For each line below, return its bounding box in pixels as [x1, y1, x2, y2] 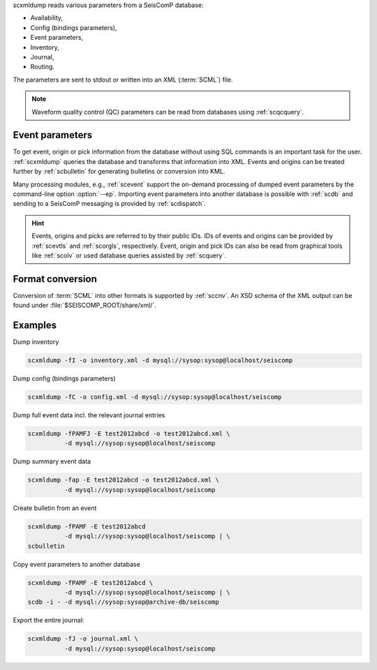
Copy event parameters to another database [13, 560, 141, 568]
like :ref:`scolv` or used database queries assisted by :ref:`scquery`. [31, 251, 226, 260]
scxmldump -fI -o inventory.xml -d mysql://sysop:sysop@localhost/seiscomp [27, 357, 293, 364]
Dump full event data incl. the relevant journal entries [13, 411, 165, 419]
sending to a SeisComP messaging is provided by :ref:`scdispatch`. [13, 200, 206, 208]
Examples [13, 320, 57, 332]
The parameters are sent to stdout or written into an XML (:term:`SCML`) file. [13, 75, 233, 84]
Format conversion [13, 273, 97, 285]
